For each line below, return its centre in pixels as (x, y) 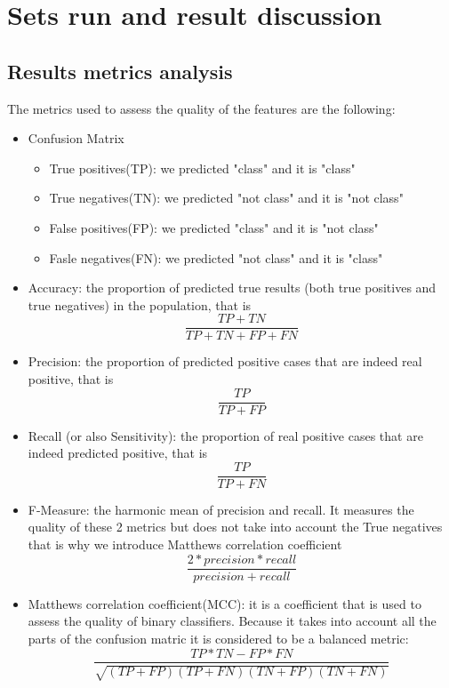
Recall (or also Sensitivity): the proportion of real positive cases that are (225, 435)
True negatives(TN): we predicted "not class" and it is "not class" (226, 198)
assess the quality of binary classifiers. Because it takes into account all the (232, 621)
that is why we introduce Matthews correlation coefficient (185, 544)
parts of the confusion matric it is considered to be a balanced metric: (218, 638)
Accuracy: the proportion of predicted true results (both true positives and (232, 288)
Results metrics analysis (120, 71)
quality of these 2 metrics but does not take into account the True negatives (235, 527)
